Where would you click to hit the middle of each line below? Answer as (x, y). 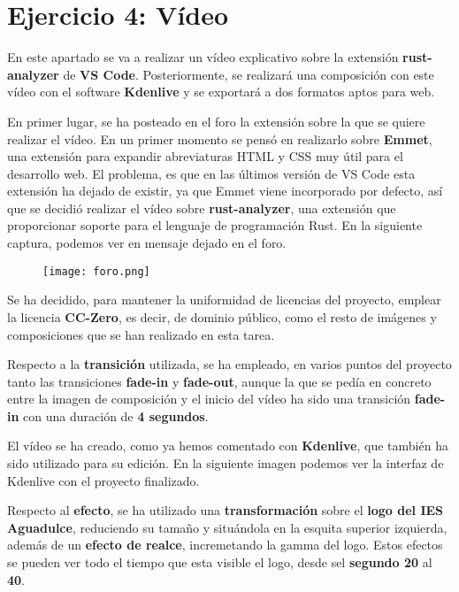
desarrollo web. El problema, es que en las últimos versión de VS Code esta (211, 173)
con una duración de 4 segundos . (116, 415)
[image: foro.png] (96, 271)
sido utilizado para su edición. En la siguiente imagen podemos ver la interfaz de (226, 463)
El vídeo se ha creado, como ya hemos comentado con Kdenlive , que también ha (228, 446)
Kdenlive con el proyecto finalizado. (103, 480)
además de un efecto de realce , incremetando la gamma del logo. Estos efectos (225, 545)
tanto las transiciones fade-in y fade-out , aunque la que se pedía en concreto (219, 381)
